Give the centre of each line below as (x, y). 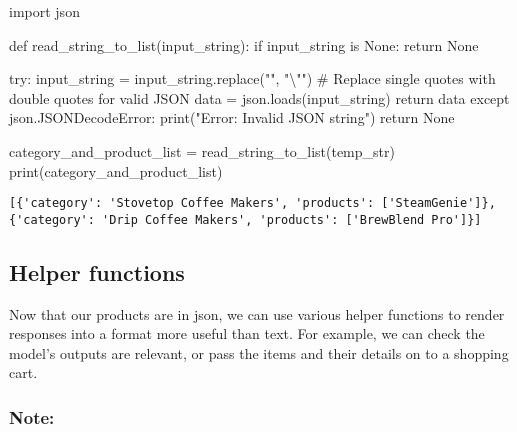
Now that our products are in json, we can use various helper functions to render (257, 313)
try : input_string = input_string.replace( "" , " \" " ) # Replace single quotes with (252, 78)
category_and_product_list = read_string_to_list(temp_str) (202, 150)
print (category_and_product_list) (116, 170)
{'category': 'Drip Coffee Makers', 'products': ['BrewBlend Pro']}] (245, 219)
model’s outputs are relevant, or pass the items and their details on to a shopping (259, 352)
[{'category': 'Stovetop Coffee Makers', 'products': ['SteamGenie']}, (252, 203)
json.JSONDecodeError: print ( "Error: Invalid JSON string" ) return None (232, 117)
